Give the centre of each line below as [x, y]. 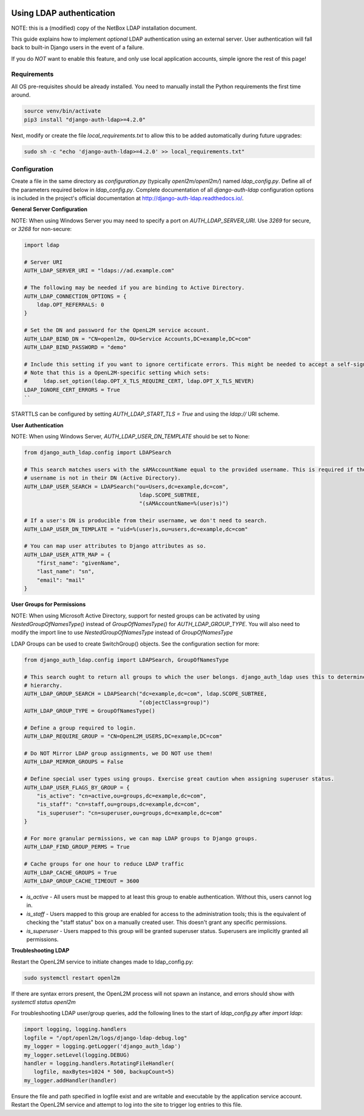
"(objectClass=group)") [174, 702]
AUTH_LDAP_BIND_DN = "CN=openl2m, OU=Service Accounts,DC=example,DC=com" [138, 339]
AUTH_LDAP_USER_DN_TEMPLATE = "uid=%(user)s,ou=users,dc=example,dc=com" [136, 529]
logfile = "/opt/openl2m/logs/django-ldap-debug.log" [106, 1038]
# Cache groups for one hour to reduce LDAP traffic [104, 864]
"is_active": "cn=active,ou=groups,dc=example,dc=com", [122, 796]
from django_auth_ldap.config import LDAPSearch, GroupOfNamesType [126, 660]
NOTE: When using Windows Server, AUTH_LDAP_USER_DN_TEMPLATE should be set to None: [130, 436]
